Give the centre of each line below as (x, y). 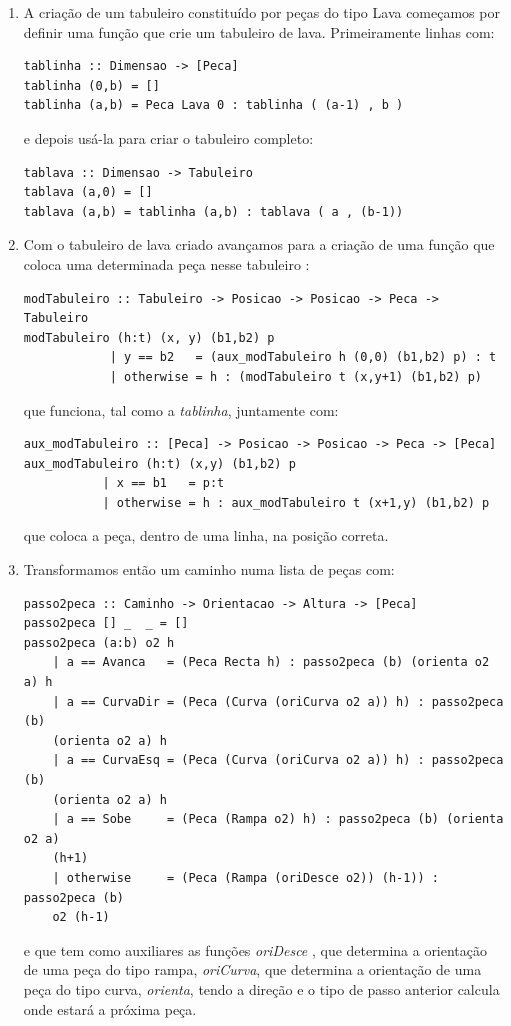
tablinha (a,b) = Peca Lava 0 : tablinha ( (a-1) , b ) (213, 105)
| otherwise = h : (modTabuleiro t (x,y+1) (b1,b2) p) (295, 376)
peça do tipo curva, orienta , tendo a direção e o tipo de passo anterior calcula (261, 988)
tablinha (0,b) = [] (91, 85)
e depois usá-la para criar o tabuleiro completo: (168, 137)
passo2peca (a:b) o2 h (99, 642)
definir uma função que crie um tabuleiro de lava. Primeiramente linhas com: (259, 31)
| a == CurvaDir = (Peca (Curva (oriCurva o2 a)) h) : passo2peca (278, 701)
